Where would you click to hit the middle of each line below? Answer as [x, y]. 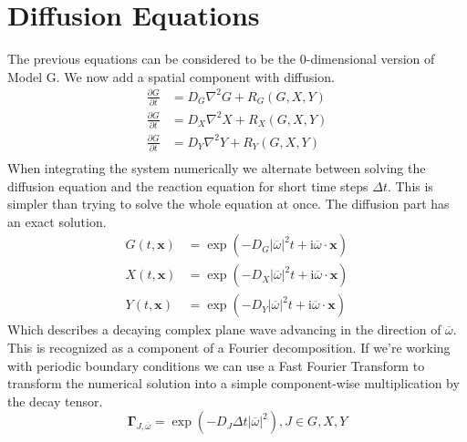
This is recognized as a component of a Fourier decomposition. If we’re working [229, 347]
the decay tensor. [55, 401]
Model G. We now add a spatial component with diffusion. [171, 76]
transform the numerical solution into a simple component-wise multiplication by [233, 383]
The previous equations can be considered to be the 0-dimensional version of [221, 59]
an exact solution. [57, 221]
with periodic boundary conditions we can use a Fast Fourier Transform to [216, 365]
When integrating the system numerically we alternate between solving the [217, 167]
